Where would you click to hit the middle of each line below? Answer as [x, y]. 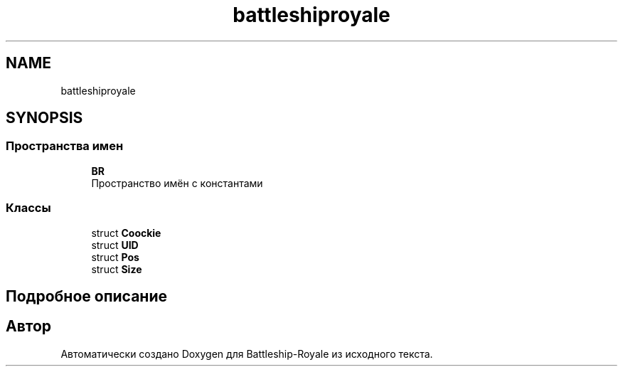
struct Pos [115, 257]
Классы [28, 208]
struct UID [115, 245]
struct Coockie [126, 233]
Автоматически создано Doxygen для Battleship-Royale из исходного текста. [247, 354]
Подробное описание [86, 296]
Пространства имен [65, 146]
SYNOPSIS [44, 118]
